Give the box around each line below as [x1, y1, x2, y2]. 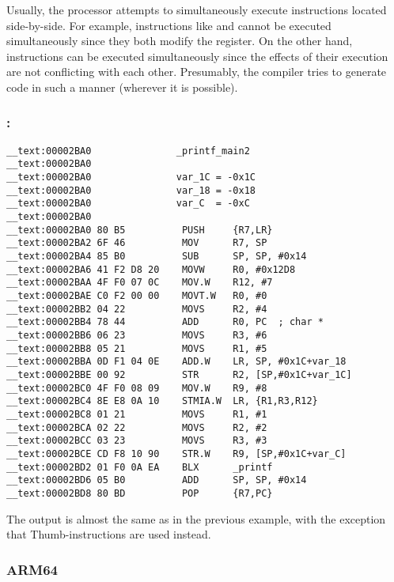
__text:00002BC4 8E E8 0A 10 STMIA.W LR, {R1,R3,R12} [6, 395, 318, 407]
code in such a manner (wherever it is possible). [6, 78, 238, 95]
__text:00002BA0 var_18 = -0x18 [6, 184, 256, 196]
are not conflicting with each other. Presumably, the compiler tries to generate [6, 63, 387, 80]
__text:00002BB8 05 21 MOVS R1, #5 [6, 342, 267, 354]
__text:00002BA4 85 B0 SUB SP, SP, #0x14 [6, 251, 307, 263]
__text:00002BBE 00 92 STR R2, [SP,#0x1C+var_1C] [6, 368, 352, 380]
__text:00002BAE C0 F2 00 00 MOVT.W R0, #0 [6, 290, 267, 301]
